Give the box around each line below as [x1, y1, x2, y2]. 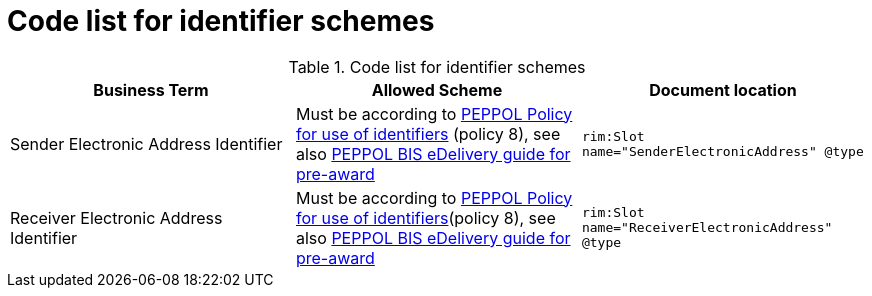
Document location [649, 79, 797, 100]
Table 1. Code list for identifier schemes [288, 56, 586, 77]
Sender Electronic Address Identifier [10, 133, 283, 154]
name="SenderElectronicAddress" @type [581, 143, 864, 159]
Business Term [93, 79, 209, 100]
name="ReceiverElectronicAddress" [581, 220, 833, 236]
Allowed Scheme [371, 79, 503, 100]
